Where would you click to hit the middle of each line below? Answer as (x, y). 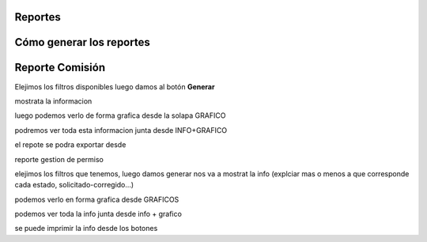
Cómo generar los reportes (82, 42)
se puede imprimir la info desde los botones (86, 229)
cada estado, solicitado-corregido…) (74, 185)
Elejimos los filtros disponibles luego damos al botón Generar (115, 86)
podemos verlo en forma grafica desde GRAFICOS (97, 199)
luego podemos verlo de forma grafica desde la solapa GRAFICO (120, 115)
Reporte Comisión (60, 68)
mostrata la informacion (53, 101)
